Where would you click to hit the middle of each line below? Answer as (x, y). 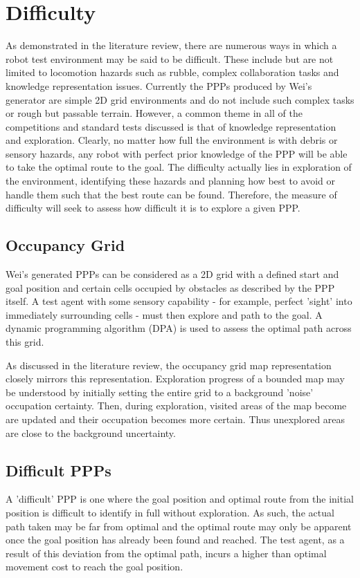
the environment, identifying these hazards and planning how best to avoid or (170, 181)
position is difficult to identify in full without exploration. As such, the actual (170, 512)
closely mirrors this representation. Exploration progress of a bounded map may (175, 379)
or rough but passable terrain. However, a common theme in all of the (154, 113)
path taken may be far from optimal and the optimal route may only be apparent (179, 526)
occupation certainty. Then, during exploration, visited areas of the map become (176, 405)
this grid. (25, 342)
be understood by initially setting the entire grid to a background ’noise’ (160, 392)
